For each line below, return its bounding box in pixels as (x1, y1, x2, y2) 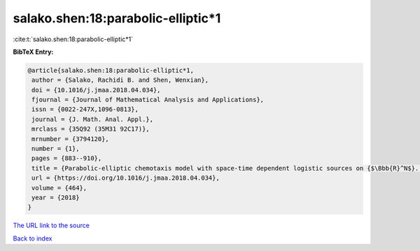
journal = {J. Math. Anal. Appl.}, (31, 115, 154, 123)
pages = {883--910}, (31, 155, 102, 162)
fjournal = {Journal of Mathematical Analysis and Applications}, (31, 96, 265, 104)
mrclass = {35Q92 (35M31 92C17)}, (31, 125, 150, 133)
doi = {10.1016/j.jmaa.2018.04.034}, (31, 86, 161, 94)
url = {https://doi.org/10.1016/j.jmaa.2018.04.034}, (31, 174, 220, 182)
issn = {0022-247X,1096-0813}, (31, 106, 139, 113)
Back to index (13, 234, 52, 243)
